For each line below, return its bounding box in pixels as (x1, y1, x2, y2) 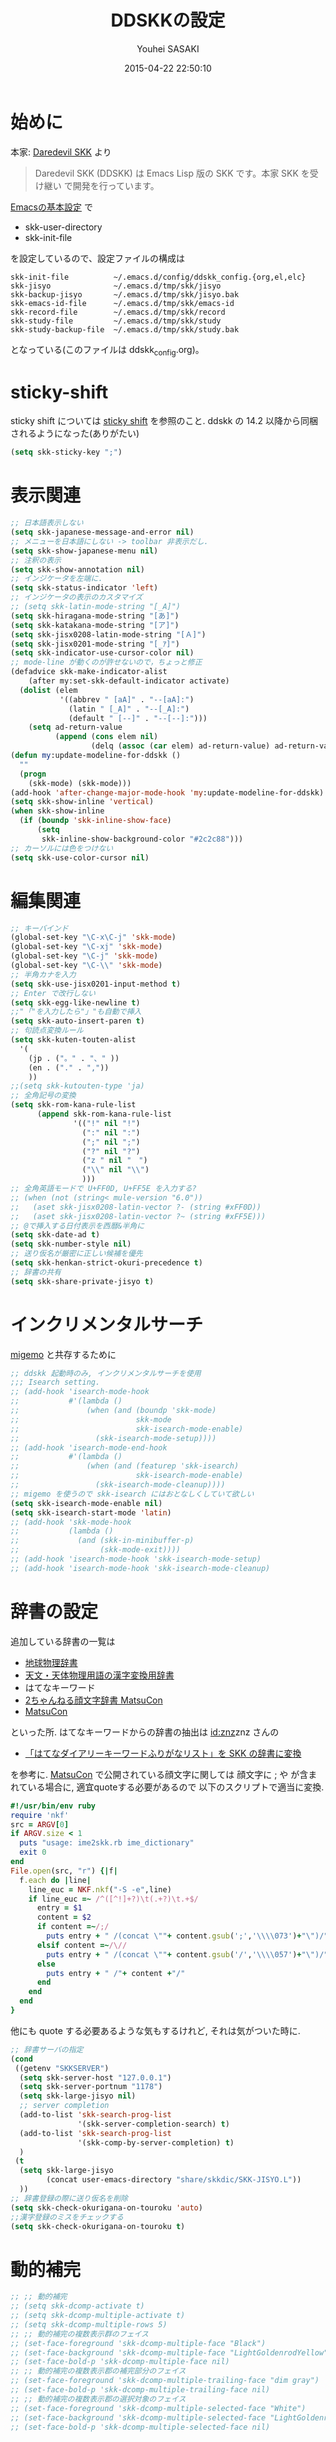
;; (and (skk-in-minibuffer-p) (10, 1536, 195, 1546)
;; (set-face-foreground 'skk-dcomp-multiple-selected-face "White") (10, 2403, 307, 2413)
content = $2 (36, 1912, 92, 1923)
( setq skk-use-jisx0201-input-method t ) (10, 979, 182, 989)
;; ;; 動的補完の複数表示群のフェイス (10, 2329, 149, 2339)
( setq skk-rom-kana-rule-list (10, 1100, 137, 1110)
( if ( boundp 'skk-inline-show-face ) (19, 816, 172, 826)
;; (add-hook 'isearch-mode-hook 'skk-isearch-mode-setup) (10, 1554, 262, 1565)
